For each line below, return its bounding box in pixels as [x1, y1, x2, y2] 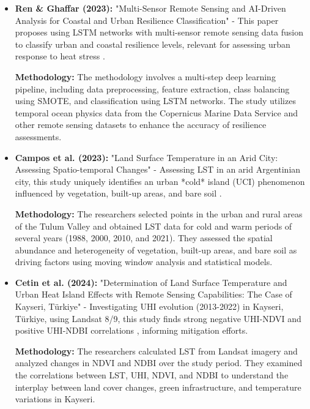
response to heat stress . [15, 50, 105, 62]
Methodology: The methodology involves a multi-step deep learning [15, 70, 276, 83]
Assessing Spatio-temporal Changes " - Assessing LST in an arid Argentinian [15, 163, 301, 176]
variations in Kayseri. [15, 392, 95, 405]
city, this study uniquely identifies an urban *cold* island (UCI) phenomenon [15, 174, 305, 187]
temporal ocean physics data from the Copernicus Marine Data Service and [15, 106, 298, 119]
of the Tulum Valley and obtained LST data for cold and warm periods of [15, 219, 292, 232]
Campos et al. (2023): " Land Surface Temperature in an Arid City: [15, 151, 278, 163]
